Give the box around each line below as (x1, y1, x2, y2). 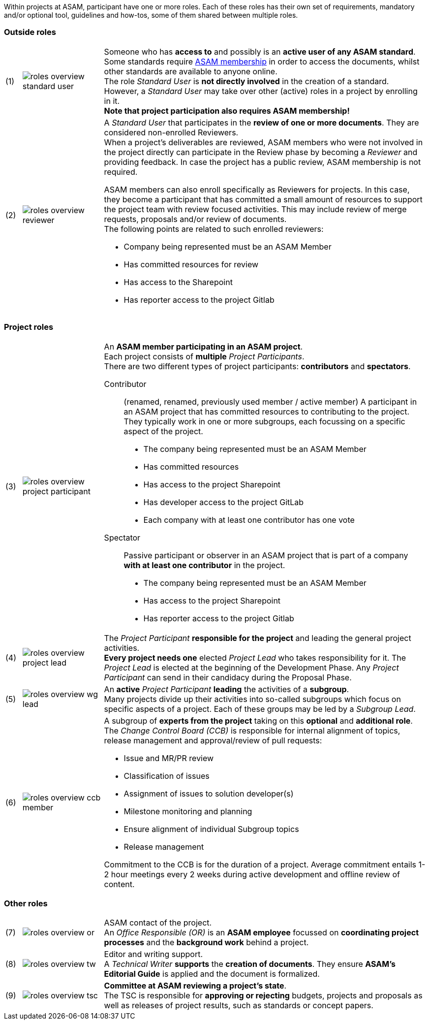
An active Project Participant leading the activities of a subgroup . (104, 684, 349, 694)
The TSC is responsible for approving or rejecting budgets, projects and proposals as (104, 991, 423, 1001)
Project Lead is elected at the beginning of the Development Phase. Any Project (104, 662, 399, 672)
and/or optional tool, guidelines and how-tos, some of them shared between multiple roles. (4, 11, 298, 19)
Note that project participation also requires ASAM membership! (104, 105, 350, 116)
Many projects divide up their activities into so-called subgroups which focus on (104, 694, 401, 704)
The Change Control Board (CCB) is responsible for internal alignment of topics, (104, 725, 400, 736)
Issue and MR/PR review (123, 753, 214, 763)
